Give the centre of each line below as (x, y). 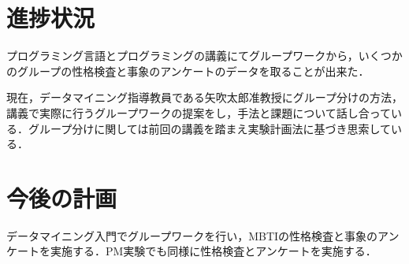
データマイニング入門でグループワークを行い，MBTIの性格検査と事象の (192, 235)
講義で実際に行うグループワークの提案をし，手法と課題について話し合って (199, 112)
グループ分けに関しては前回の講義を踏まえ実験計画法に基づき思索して (210, 128)
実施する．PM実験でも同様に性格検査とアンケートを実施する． (213, 251)
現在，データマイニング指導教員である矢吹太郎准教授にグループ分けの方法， (205, 97)
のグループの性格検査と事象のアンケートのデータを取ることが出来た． (188, 71)
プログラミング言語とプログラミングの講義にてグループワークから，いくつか (204, 56)
